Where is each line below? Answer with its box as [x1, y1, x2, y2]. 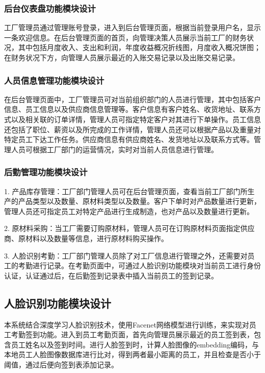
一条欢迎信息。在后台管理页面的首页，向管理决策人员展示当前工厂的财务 [4, 32, 247, 42]
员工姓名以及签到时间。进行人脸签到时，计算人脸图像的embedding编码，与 [11, 339, 259, 349]
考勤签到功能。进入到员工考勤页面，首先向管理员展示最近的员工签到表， [11, 329, 254, 340]
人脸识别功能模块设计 [4, 295, 111, 311]
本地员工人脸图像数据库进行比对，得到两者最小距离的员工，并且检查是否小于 [4, 349, 261, 360]
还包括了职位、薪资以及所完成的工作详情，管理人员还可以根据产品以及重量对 [4, 124, 261, 134]
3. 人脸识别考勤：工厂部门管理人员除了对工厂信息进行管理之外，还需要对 [4, 250, 248, 261]
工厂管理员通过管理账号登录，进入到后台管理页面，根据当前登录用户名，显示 [4, 22, 261, 33]
